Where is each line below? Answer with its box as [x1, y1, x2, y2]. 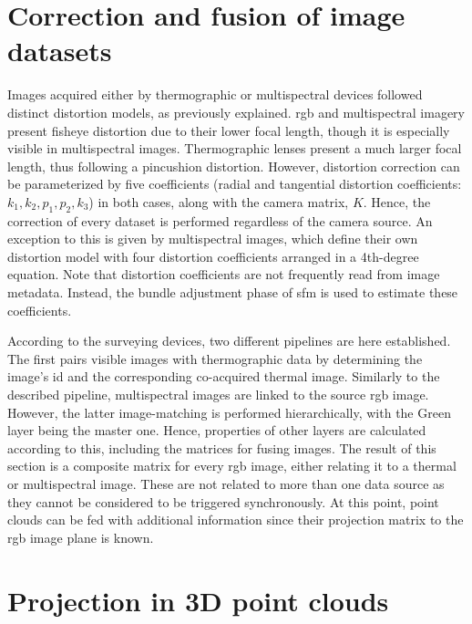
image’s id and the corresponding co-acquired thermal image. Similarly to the [7, 367, 440, 386]
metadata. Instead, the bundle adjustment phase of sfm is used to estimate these [7, 283, 458, 302]
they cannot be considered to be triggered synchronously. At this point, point [7, 492, 439, 511]
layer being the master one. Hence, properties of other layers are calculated [7, 421, 426, 440]
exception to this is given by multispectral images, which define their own [7, 229, 418, 248]
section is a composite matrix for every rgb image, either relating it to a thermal [7, 456, 457, 475]
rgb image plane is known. [7, 527, 154, 546]
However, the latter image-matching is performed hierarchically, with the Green [7, 402, 451, 421]
